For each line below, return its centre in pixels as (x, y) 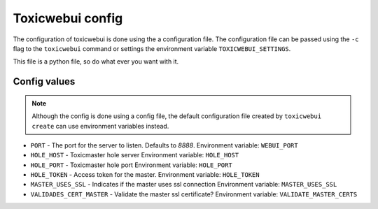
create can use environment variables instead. (100, 126)
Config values (44, 81)
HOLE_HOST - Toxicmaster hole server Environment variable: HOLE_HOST (135, 155)
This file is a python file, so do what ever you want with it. (96, 62)
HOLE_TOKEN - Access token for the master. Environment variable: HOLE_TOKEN (145, 175)
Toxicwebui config (68, 18)
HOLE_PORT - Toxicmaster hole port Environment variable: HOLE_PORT (131, 165)
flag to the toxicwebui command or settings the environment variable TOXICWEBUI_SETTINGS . (152, 48)
